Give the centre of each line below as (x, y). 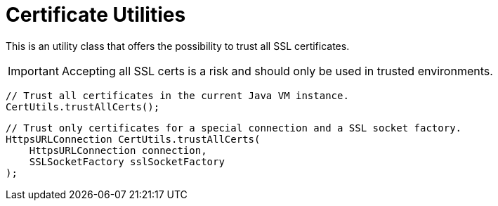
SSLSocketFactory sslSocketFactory (127, 161)
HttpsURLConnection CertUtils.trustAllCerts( (133, 139)
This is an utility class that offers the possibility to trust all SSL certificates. (178, 46)
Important (33, 71)
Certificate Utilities (96, 15)
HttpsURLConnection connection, (118, 150)
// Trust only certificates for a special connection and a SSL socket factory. (234, 128)
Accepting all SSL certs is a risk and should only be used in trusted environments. (277, 71)
